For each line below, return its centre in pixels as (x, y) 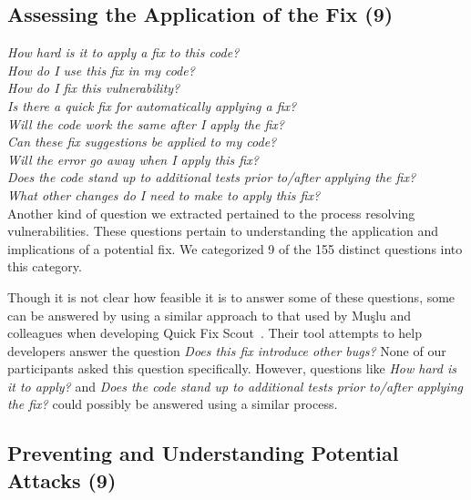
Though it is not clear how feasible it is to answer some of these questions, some (231, 296)
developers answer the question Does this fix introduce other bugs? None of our (227, 350)
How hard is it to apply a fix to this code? (123, 52)
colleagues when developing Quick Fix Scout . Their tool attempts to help (215, 333)
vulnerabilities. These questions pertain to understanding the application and (223, 231)
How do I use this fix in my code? (101, 70)
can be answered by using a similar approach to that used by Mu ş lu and (210, 315)
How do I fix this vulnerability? (94, 88)
